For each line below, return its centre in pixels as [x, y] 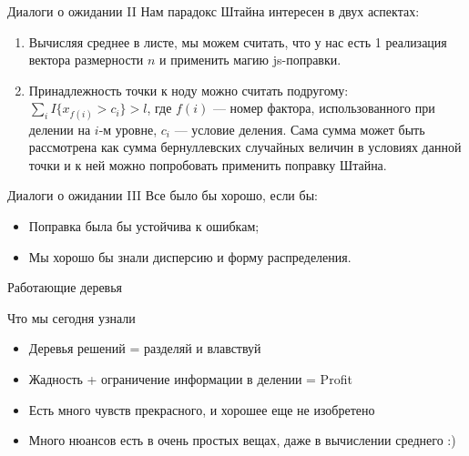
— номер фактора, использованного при [324, 108]
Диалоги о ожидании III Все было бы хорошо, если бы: [163, 195]
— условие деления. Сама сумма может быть [300, 129]
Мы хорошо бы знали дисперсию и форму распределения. [190, 256]
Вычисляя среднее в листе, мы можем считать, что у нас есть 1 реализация [238, 41]
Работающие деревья [65, 287]
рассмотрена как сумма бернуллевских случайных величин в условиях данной [245, 147]
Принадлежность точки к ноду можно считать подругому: [189, 90]
